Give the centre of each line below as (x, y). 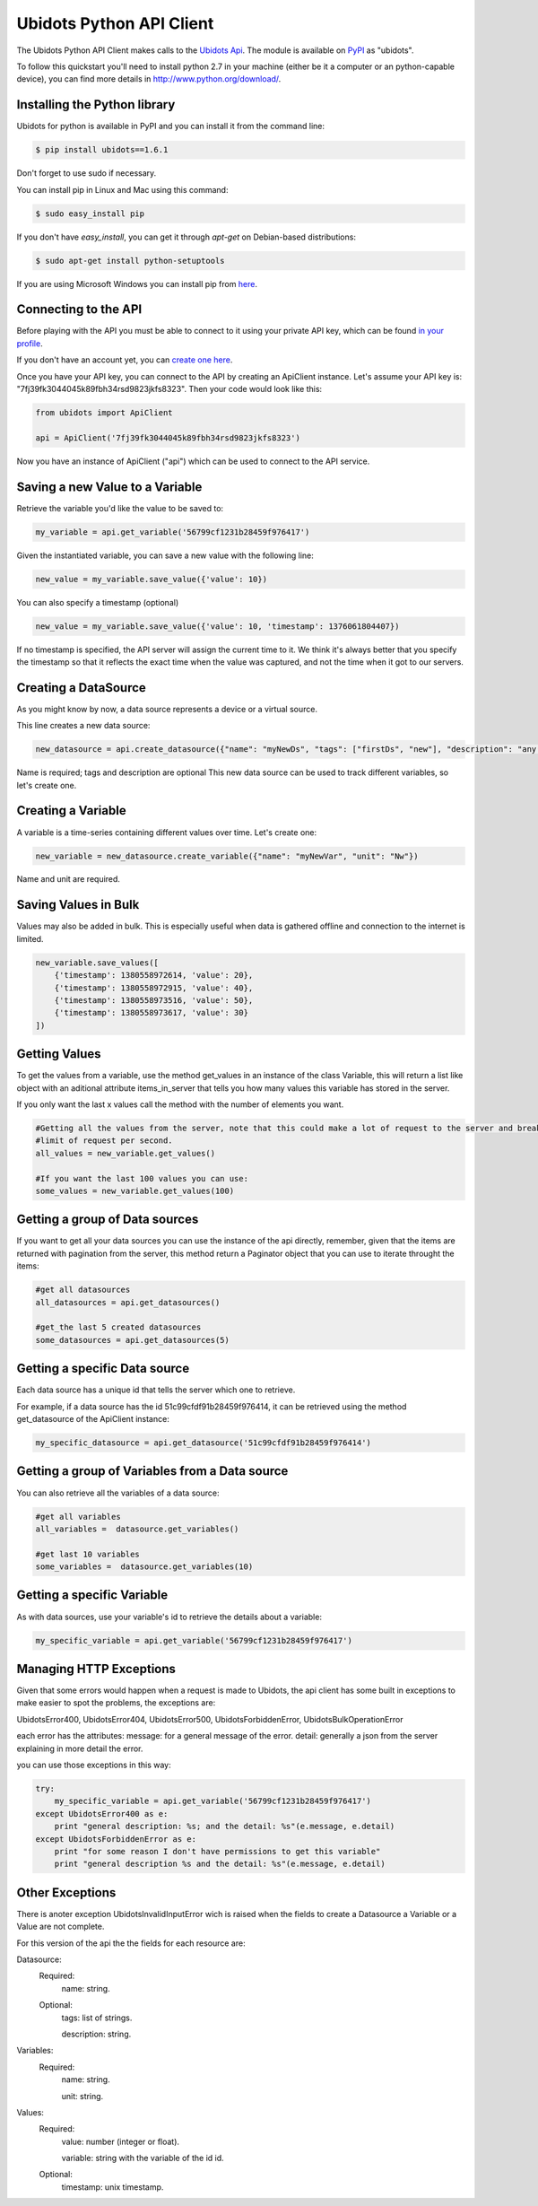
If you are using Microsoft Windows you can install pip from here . (137, 283)
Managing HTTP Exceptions (96, 1669)
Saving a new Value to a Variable (109, 487)
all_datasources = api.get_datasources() (128, 1302)
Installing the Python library (96, 105)
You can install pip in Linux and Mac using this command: (122, 189)
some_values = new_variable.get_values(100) (135, 1190)
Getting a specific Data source (103, 1369)
